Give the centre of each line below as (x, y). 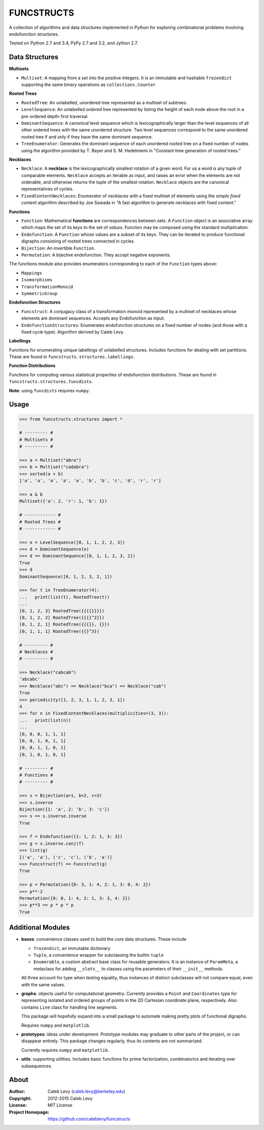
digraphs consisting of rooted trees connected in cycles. (78, 241)
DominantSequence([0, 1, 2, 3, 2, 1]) (66, 576)
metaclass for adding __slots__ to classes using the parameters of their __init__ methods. (128, 969)
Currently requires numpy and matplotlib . (65, 1050)
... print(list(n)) (45, 720)
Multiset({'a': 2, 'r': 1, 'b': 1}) (63, 501)
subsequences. (37, 1066)
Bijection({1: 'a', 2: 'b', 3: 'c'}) (65, 809)
